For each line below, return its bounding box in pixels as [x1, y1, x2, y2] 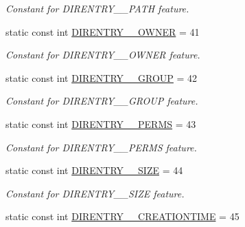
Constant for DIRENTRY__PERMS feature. [5, 140, 197, 154]
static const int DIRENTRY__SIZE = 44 [5, 163, 183, 177]
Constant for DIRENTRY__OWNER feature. [5, 47, 200, 62]
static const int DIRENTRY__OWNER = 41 [5, 24, 200, 39]
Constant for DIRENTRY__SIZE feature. [5, 186, 185, 200]
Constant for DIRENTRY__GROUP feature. [5, 94, 198, 108]
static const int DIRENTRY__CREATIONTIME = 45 [5, 209, 240, 224]
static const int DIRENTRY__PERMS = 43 [5, 116, 196, 131]
